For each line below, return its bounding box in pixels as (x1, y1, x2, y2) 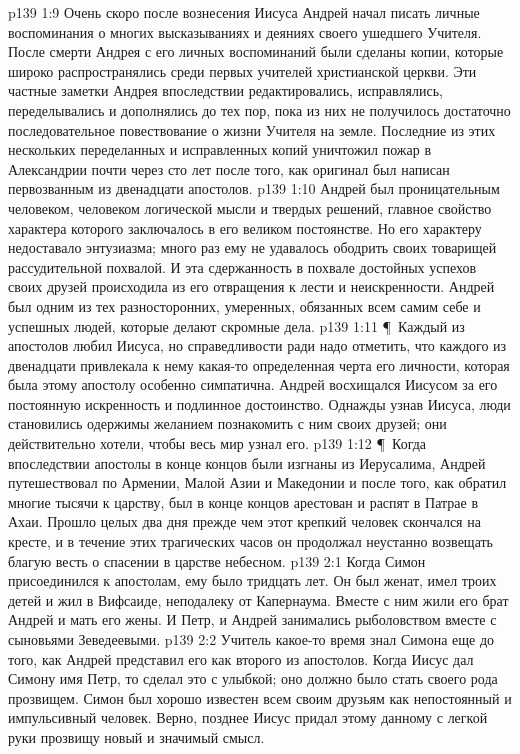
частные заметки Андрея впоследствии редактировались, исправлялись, (8, 80, 443, 101)
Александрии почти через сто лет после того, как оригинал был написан (8, 158, 450, 179)
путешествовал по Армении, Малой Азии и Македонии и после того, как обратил (8, 472, 507, 493)
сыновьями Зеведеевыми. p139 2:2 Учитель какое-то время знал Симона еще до (8, 629, 495, 649)
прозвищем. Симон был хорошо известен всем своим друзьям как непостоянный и (8, 687, 512, 708)
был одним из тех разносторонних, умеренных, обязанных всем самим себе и (8, 295, 481, 316)
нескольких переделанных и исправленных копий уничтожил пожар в (8, 139, 432, 160)
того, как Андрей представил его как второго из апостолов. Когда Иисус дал (8, 648, 474, 669)
